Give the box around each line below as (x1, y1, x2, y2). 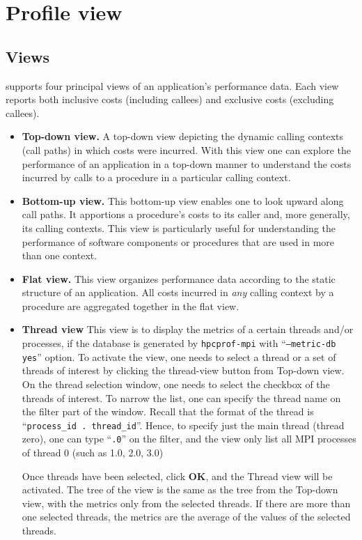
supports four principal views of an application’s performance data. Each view (6, 78, 339, 93)
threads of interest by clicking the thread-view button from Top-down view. (22, 363, 345, 378)
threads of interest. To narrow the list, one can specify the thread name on (22, 390, 341, 405)
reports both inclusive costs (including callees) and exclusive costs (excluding (6, 92, 334, 107)
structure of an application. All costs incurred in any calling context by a (22, 285, 334, 300)
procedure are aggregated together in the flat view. (22, 298, 239, 313)
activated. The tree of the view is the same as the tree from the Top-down (22, 482, 338, 497)
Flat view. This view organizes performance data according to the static (22, 271, 336, 286)
